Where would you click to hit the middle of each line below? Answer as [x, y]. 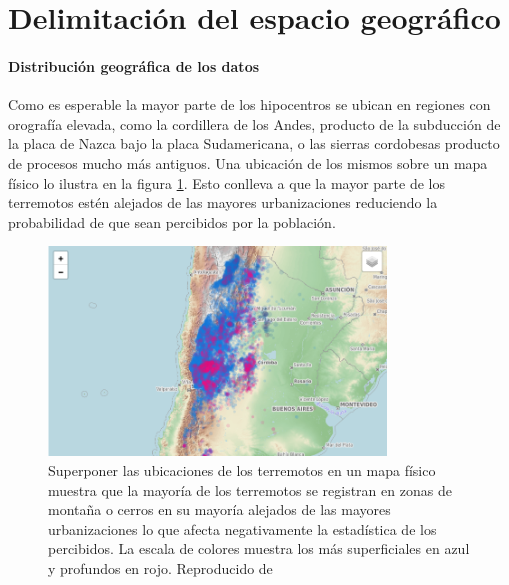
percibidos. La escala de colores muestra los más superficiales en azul [259, 548]
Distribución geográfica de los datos [134, 65]
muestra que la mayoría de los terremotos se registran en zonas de [250, 489]
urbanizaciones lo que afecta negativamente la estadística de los [242, 528]
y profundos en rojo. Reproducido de [160, 568]
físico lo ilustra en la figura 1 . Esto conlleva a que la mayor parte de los [226, 182]
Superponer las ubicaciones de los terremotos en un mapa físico [242, 470]
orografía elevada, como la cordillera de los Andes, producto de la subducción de [254, 123]
